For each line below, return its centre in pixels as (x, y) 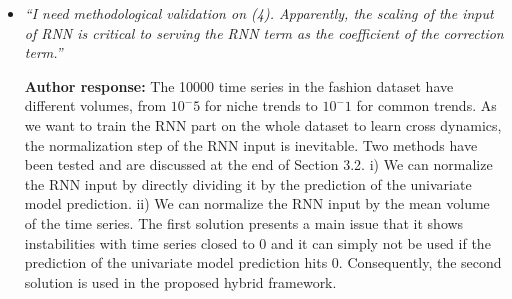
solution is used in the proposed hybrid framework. (180, 281)
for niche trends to (261, 105)
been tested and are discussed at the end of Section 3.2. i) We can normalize (258, 164)
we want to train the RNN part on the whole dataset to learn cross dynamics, (263, 124)
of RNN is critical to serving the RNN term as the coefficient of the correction (264, 32)
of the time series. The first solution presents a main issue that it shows (244, 222)
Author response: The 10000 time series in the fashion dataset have (239, 85)
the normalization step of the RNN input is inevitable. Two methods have (251, 144)
